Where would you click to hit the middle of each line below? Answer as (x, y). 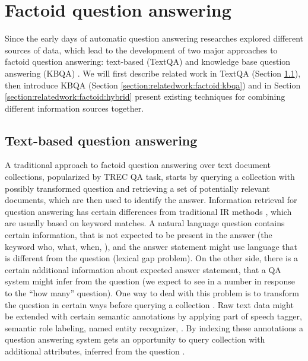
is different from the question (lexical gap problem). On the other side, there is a (151, 258)
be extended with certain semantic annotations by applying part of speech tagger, (153, 316)
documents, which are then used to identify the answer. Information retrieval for (151, 200)
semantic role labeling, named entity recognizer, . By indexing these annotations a (154, 327)
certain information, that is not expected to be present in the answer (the (139, 235)
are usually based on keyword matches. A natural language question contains (145, 223)
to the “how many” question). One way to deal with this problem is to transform (152, 293)
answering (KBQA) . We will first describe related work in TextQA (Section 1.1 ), (153, 73)
